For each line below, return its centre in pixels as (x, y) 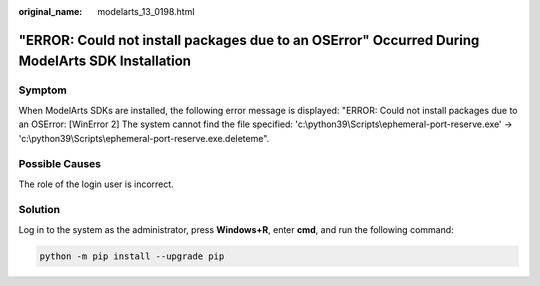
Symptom (42, 90)
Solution (39, 210)
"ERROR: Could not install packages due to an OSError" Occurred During (249, 40)
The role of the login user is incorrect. (96, 184)
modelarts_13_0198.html (146, 11)
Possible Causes (60, 164)
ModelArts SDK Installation (105, 61)
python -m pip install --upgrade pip (132, 256)
